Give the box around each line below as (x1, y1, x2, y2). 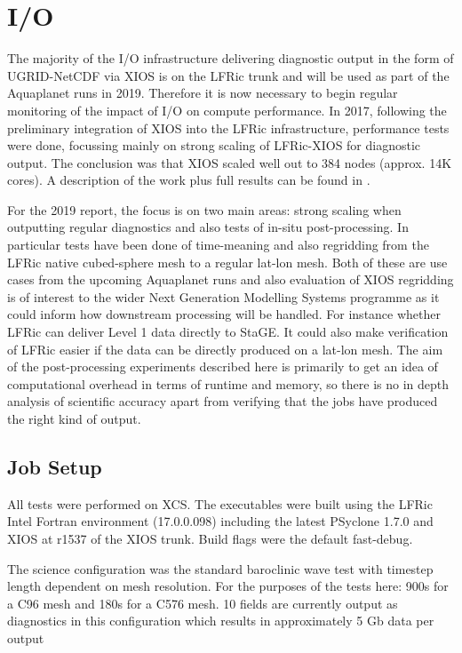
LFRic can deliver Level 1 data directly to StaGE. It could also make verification (7, 323, 449, 341)
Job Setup (7, 452, 102, 480)
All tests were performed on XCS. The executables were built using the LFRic (7, 494, 433, 513)
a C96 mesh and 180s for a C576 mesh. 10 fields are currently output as (7, 593, 398, 612)
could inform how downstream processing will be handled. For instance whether (7, 305, 441, 323)
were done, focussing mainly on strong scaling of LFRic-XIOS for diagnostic (7, 136, 421, 155)
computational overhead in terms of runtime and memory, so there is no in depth (7, 374, 450, 393)
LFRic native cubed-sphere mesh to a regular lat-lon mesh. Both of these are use (7, 252, 448, 271)
